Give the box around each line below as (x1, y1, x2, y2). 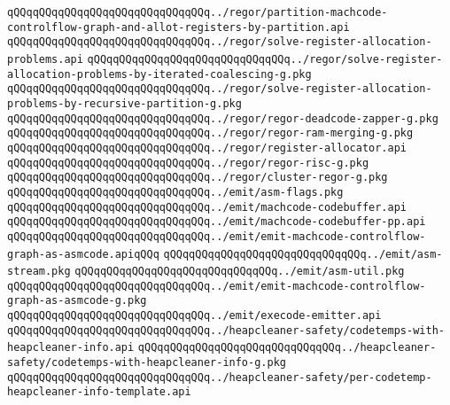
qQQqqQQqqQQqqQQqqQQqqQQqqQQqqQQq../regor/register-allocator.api (7, 141, 407, 154)
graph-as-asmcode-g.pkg (7, 294, 147, 308)
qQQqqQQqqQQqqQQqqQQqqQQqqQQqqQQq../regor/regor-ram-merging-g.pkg (7, 127, 414, 140)
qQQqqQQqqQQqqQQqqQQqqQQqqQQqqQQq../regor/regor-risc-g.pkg (7, 156, 369, 169)
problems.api (7, 52, 83, 66)
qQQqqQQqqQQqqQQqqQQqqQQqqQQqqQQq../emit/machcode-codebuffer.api (7, 200, 407, 214)
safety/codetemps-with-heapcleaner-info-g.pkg (7, 356, 286, 370)
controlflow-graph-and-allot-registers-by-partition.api (7, 20, 350, 34)
